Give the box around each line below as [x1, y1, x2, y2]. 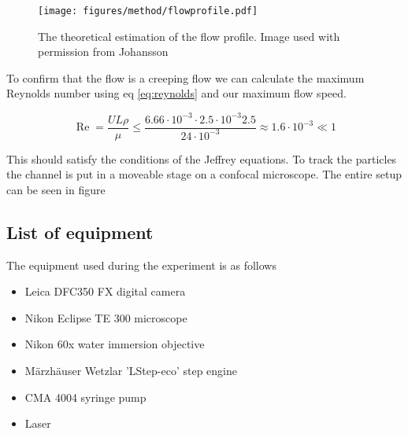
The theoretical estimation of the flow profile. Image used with [38, 28, 340, 44]
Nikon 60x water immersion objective [24, 336, 205, 352]
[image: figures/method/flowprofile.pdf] [38, 6, 258, 17]
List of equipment [6, 219, 154, 244]
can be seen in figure [6, 181, 106, 197]
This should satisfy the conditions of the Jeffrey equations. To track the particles [6, 150, 397, 167]
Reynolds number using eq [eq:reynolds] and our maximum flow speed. [6, 85, 347, 101]
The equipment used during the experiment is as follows [6, 256, 276, 273]
